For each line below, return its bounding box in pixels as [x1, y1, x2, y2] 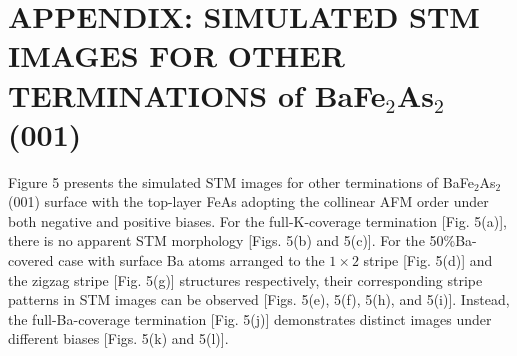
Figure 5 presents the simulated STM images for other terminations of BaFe [8, 171, 474, 192]
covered [8, 250, 54, 271]
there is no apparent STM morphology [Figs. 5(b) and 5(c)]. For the [8, 230, 425, 251]
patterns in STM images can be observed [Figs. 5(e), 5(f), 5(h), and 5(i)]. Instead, [8, 289, 510, 310]
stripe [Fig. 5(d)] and [363, 250, 493, 271]
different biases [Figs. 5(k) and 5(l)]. [8, 328, 229, 349]
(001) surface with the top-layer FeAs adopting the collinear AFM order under [8, 191, 489, 212]
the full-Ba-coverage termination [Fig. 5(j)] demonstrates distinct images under [8, 308, 492, 329]
